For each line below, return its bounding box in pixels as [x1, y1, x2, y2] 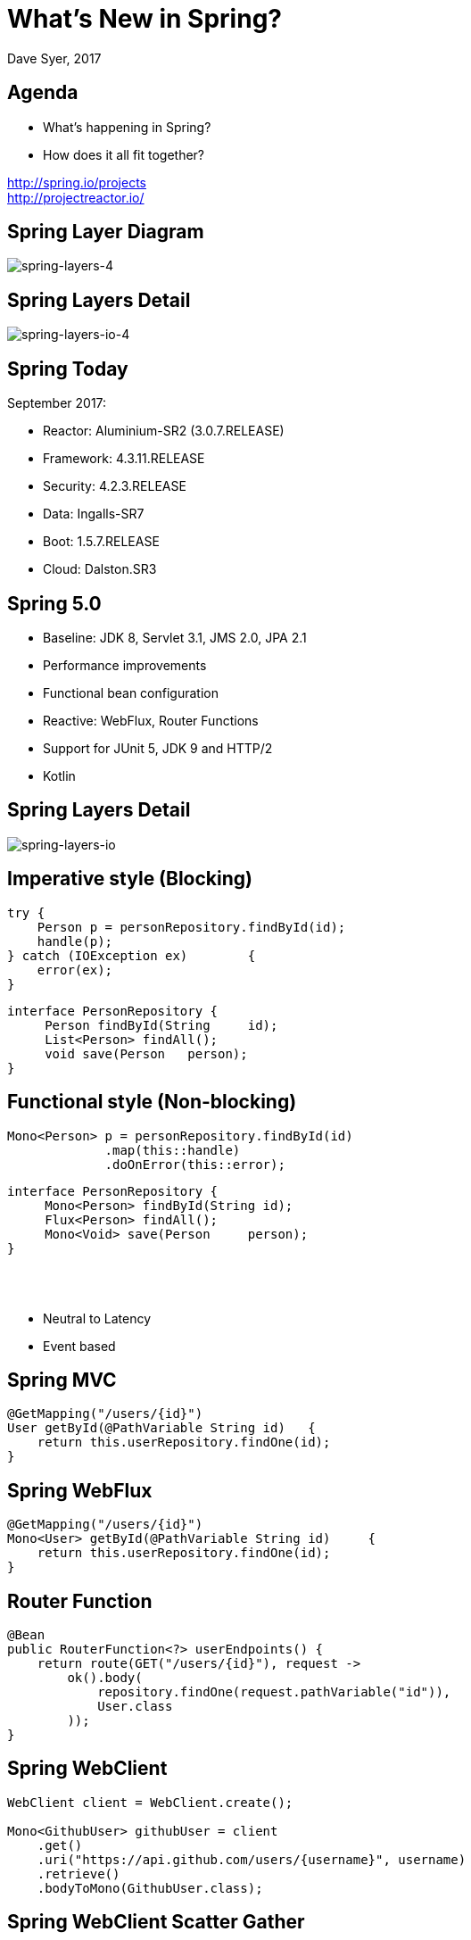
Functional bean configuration [43, 684, 219, 701]
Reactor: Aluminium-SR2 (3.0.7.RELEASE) [43, 423, 285, 439]
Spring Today [7, 357, 128, 380]
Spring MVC [7, 1368, 117, 1391]
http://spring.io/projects [7, 174, 147, 190]
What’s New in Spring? [7, 4, 282, 34]
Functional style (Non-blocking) [7, 1090, 297, 1114]
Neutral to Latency [43, 1310, 152, 1326]
